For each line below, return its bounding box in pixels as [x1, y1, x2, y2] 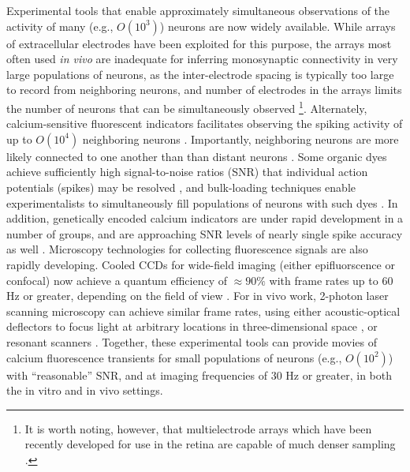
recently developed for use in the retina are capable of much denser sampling [24, 436, 396, 452]
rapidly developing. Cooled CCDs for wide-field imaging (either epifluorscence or [6, 256, 395, 272]
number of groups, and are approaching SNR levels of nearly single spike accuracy [6, 225, 403, 242]
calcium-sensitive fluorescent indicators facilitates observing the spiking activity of [6, 115, 403, 132]
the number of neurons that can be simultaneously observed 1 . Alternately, [6, 97, 367, 116]
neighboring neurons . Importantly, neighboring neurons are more [82, 130, 399, 147]
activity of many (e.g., [6, 17, 114, 34]
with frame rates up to [269, 272, 378, 288]
